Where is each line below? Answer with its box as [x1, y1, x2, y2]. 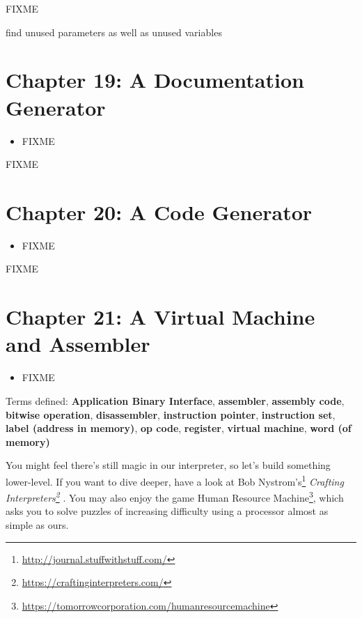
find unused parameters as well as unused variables [6, 24, 222, 39]
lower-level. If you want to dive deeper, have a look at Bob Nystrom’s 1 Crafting [6, 472, 344, 488]
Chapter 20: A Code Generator [6, 197, 313, 226]
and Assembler [6, 330, 150, 358]
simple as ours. [6, 517, 69, 532]
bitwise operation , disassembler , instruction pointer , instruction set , [6, 407, 336, 422]
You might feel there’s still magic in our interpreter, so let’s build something [6, 458, 331, 472]
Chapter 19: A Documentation [6, 65, 304, 94]
